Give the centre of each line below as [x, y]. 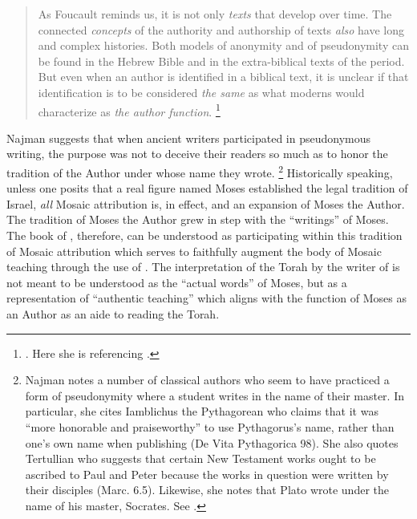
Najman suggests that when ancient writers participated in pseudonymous [189, 138]
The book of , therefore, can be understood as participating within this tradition [204, 235]
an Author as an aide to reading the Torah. [113, 314]
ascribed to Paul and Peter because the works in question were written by [207, 474]
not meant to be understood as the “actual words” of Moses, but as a [177, 282]
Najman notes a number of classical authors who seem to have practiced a [207, 380]
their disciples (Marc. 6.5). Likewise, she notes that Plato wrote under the [207, 490]
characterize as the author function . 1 [129, 110]
